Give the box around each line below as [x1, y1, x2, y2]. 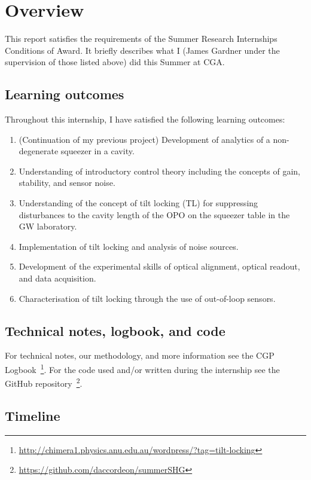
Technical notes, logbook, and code [5, 321, 225, 340]
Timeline [5, 406, 60, 424]
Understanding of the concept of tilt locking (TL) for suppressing [19, 197, 258, 209]
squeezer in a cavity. [60, 145, 135, 157]
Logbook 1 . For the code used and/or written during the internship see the [5, 362, 280, 375]
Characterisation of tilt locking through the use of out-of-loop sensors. [19, 292, 276, 304]
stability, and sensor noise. [19, 176, 115, 189]
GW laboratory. [19, 220, 77, 233]
